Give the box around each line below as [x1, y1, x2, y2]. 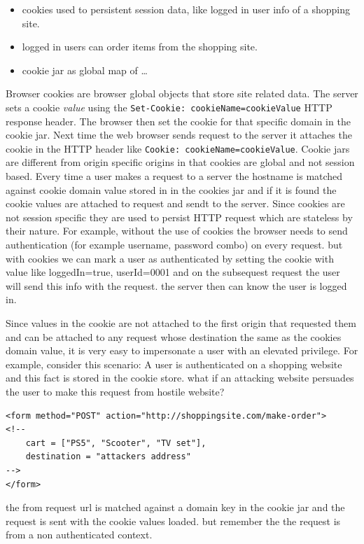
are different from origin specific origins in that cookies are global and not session [6, 155, 355, 169]
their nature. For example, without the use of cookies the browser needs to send [6, 223, 348, 238]
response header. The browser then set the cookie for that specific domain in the [6, 113, 351, 128]
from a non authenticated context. [6, 527, 153, 542]
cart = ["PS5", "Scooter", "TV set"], [25, 438, 206, 448]
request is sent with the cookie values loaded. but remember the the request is [6, 513, 341, 528]
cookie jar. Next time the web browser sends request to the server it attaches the [6, 127, 352, 142]
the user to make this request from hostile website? [6, 384, 225, 398]
